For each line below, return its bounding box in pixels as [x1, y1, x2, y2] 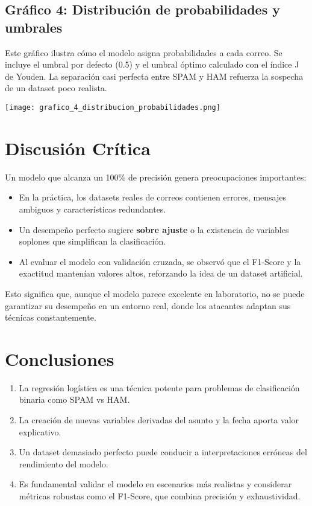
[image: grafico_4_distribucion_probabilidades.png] [5, 103, 220, 112]
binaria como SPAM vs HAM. [19, 393, 130, 406]
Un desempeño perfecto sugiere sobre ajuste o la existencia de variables [19, 223, 289, 235]
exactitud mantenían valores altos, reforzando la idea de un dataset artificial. [19, 267, 303, 280]
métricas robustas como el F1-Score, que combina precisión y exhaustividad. [19, 489, 301, 502]
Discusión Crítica [5, 135, 151, 160]
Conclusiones [5, 346, 114, 371]
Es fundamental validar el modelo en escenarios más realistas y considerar [19, 478, 292, 490]
